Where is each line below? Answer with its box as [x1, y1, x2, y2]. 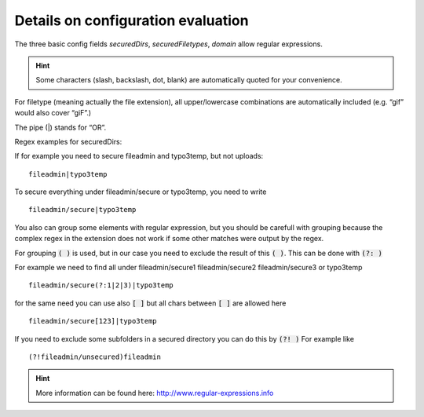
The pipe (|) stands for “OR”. [14, 123, 106, 132]
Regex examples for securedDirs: [14, 137, 122, 146]
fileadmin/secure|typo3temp [28, 205, 137, 214]
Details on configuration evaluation [14, 12, 249, 29]
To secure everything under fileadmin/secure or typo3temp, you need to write [14, 187, 267, 196]
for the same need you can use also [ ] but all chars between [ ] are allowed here [14, 298, 287, 308]
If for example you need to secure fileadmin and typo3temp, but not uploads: [14, 152, 264, 161]
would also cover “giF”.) [14, 108, 92, 118]
